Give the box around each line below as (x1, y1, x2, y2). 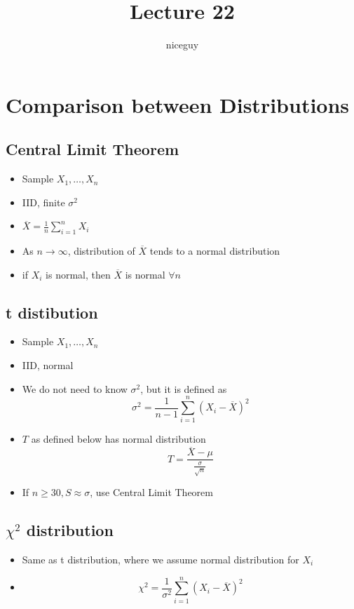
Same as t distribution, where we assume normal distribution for (22, 552, 299, 567)
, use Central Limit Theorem (90, 485, 213, 500)
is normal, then (46, 267, 111, 281)
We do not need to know (22, 381, 128, 396)
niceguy (165, 37, 199, 52)
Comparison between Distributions (6, 90, 350, 119)
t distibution (6, 301, 98, 323)
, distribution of (67, 243, 135, 258)
